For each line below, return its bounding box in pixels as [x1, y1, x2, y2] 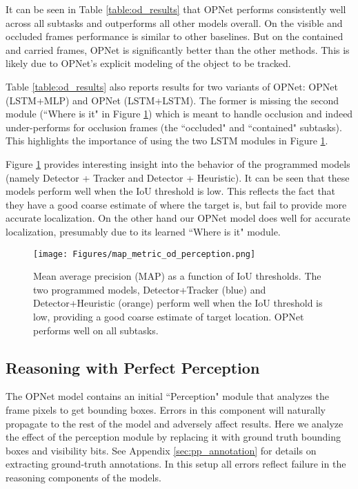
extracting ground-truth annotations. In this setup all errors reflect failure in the [6, 457, 346, 471]
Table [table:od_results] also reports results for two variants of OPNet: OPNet [6, 79, 338, 93]
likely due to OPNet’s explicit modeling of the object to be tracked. [6, 56, 291, 70]
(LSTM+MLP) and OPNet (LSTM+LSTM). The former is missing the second [6, 93, 339, 107]
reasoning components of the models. [6, 470, 161, 484]
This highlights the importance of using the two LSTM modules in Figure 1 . [6, 133, 328, 148]
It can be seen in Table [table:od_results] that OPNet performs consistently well [6, 2, 346, 16]
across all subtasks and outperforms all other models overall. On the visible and [6, 15, 343, 30]
